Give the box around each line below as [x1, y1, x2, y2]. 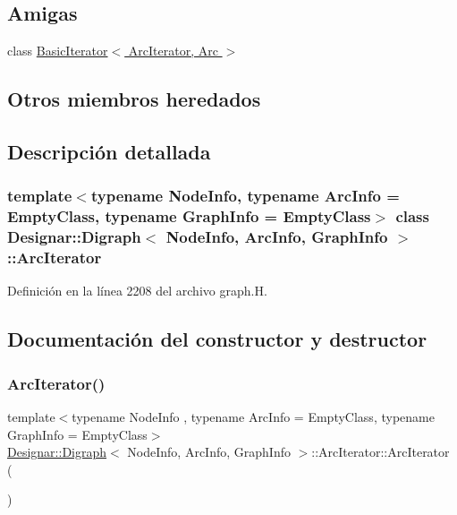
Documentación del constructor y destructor [7, 325, 427, 353]
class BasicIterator [7, 41, 108, 60]
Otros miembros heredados [7, 85, 261, 113]
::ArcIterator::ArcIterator [311, 442, 450, 461]
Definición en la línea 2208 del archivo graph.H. [7, 281, 267, 300]
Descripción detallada [7, 137, 211, 165]
